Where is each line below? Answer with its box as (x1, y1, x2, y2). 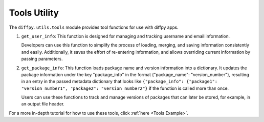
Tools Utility (9, 7, 59, 18)
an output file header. (21, 101, 65, 107)
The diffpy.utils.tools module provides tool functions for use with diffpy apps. (9, 24, 178, 30)
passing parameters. (21, 56, 63, 62)
